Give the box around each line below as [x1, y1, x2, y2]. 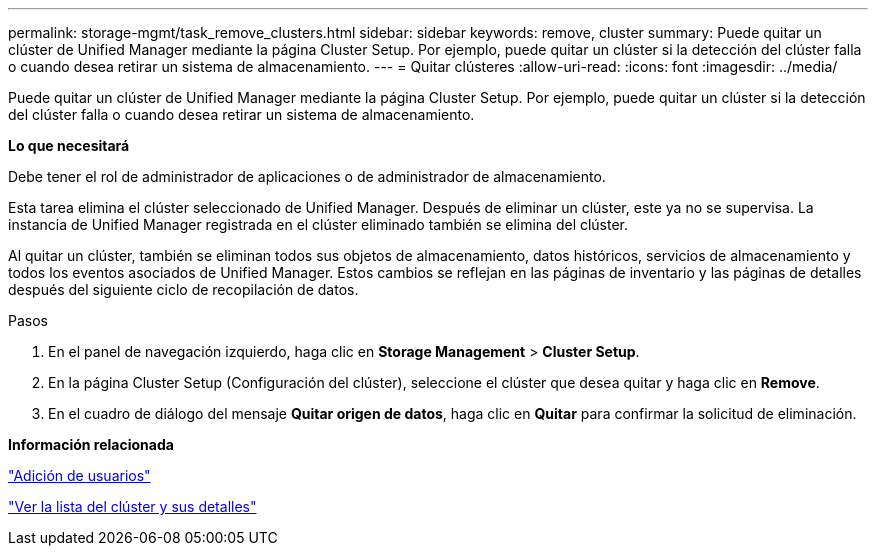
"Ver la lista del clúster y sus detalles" [8, 498, 257, 515]
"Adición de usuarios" [8, 467, 151, 484]
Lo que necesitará [8, 137, 130, 154]
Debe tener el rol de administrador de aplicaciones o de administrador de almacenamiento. [8, 168, 606, 185]
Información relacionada [8, 436, 174, 453]
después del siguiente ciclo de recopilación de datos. [8, 281, 359, 298]
